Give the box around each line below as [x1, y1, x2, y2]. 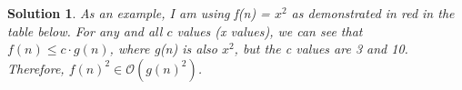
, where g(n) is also [109, 39, 217, 58]
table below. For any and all [7, 21, 163, 40]
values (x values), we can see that [176, 21, 363, 40]
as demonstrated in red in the [291, 4, 455, 22]
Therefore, [7, 58, 65, 77]
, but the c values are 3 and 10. [234, 39, 408, 58]
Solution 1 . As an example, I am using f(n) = [7, 4, 270, 22]
